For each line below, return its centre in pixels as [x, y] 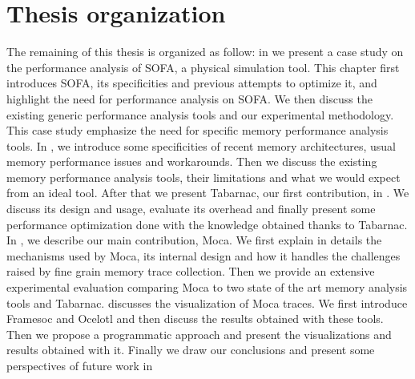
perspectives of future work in [80, 365]
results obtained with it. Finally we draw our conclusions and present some [191, 350]
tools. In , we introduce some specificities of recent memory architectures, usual [201, 145]
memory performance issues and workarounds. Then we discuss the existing [192, 161]
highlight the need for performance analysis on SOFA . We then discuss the [189, 98]
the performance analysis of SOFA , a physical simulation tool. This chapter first [203, 67]
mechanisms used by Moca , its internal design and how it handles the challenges [203, 255]
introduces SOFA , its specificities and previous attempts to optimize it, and [192, 83]
